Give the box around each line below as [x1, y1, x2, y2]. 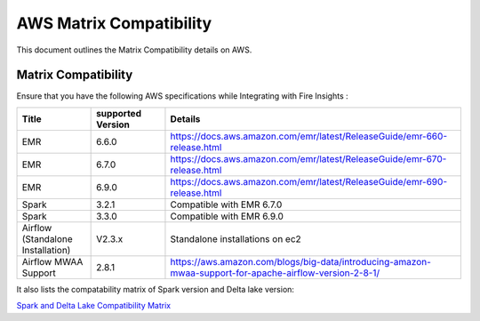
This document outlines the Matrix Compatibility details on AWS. [16, 44, 252, 55]
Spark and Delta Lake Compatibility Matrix [16, 301, 172, 311]
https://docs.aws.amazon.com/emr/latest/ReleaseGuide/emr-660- [170, 130, 448, 142]
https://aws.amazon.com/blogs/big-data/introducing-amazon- [170, 255, 431, 268]
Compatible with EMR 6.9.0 [170, 210, 284, 222]
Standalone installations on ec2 [170, 232, 301, 245]
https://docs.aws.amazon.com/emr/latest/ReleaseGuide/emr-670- [170, 152, 447, 165]
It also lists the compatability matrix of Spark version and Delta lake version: [16, 284, 295, 294]
